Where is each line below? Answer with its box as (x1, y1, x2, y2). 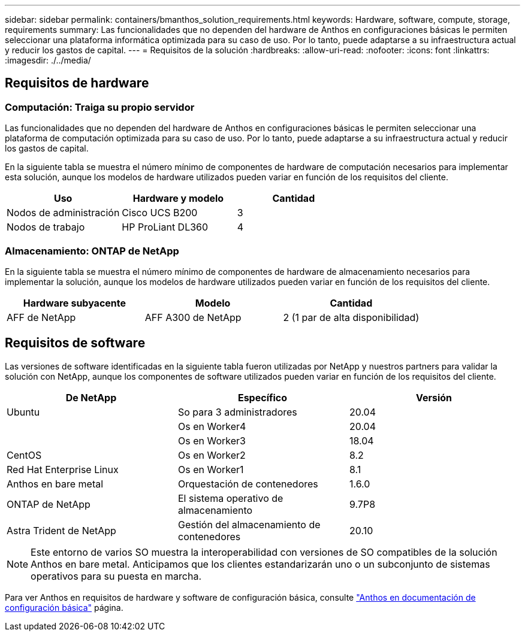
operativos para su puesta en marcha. (31, 570, 202, 582)
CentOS (7, 449, 42, 461)
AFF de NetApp (7, 311, 76, 323)
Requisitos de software (5, 335, 146, 351)
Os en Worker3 (177, 434, 246, 447)
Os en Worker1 (177, 463, 244, 476)
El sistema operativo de (177, 492, 283, 504)
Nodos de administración (7, 207, 120, 219)
